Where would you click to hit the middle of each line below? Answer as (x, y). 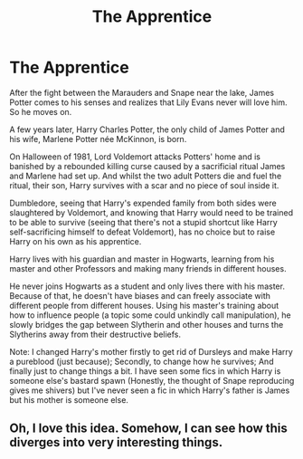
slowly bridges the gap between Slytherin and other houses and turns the (147, 324)
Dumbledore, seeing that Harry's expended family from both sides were (143, 203)
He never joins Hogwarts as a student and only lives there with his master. (147, 286)
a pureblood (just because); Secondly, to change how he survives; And (142, 361)
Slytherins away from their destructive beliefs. (95, 334)
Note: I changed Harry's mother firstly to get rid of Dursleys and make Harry (151, 351)
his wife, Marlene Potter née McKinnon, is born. (98, 139)
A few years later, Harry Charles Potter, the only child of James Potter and (147, 129)
